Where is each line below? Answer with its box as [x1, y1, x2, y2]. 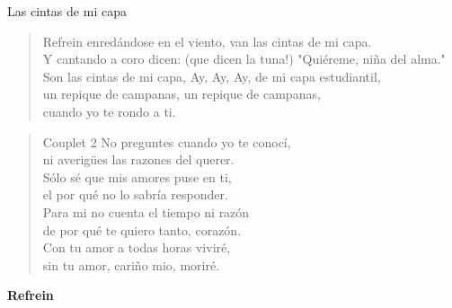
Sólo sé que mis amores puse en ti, [42, 167, 232, 186]
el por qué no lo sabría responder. [42, 185, 228, 204]
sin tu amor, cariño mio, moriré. [42, 255, 220, 274]
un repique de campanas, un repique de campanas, [42, 84, 321, 103]
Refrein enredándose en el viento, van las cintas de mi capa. [42, 31, 372, 50]
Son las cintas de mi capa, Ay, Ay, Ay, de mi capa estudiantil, [42, 66, 381, 85]
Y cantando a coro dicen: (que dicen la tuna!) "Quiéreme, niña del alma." [42, 49, 446, 68]
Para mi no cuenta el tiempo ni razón [42, 202, 250, 221]
